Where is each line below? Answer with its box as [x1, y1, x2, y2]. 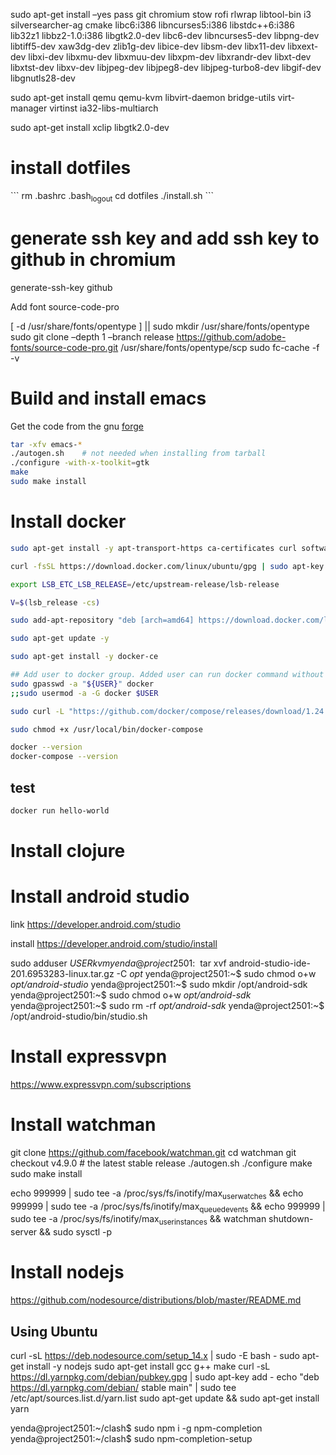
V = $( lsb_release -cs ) [10, 597, 101, 608]
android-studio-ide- [228, 957, 311, 969]
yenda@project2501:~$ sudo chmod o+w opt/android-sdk [10, 989, 252, 1001]
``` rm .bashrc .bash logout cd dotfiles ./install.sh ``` [10, 189, 215, 204]
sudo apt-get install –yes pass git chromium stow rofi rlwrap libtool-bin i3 [10, 9, 312, 20]
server [10, 1226, 38, 1238]
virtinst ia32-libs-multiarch [49, 102, 159, 114]
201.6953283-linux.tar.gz [10, 967, 115, 979]
